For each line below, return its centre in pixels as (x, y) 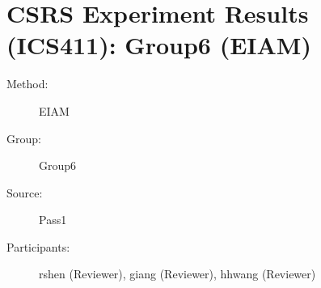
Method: (27, 84)
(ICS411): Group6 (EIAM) (159, 45)
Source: (25, 192)
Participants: (38, 246)
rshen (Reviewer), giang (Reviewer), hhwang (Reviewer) (177, 274)
